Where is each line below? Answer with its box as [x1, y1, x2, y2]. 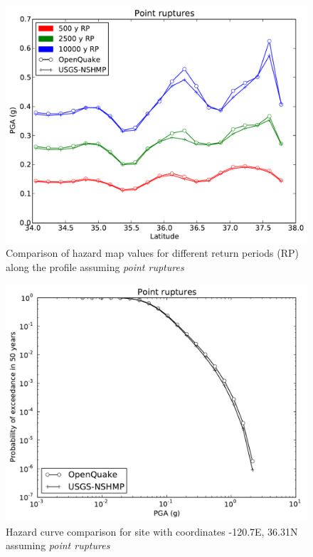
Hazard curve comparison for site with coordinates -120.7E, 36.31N [6, 524, 298, 539]
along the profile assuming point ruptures [6, 259, 184, 274]
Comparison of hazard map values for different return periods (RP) [6, 245, 299, 260]
